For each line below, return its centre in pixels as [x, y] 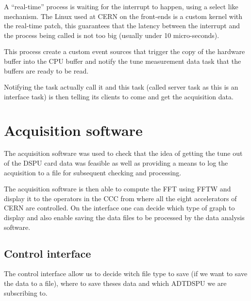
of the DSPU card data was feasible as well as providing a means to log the [116, 163]
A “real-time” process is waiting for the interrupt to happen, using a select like [121, 6]
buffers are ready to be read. [46, 70]
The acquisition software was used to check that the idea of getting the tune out [123, 153]
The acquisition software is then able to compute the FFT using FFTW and [117, 189]
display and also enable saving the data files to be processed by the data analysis [124, 217]
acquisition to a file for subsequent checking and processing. [93, 172]
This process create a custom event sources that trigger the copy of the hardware [125, 51]
